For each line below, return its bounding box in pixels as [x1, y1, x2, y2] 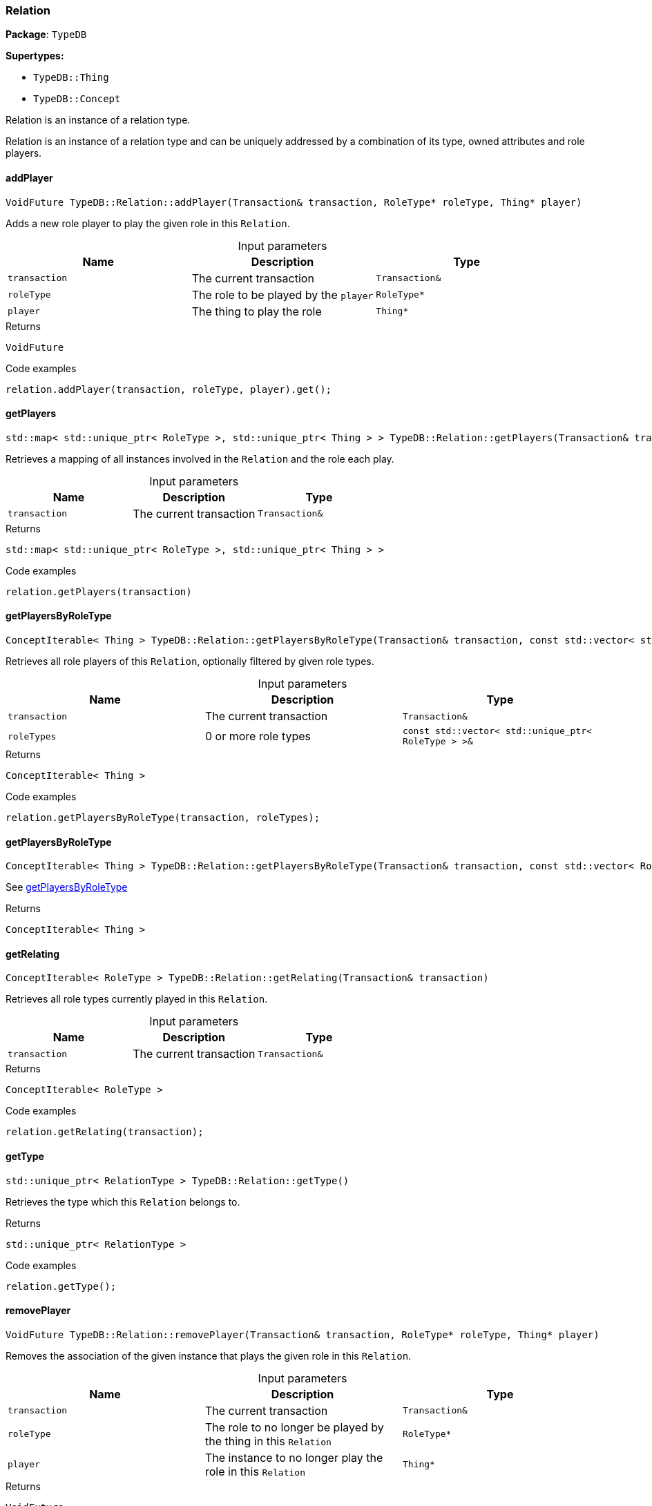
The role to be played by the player [191, 287, 374, 302]
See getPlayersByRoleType [6, 881, 128, 894]
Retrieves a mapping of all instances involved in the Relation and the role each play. [6, 452, 394, 465]
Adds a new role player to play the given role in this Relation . [6, 217, 290, 229]
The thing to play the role [191, 304, 322, 318]
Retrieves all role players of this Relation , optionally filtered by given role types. [6, 655, 374, 668]
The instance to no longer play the [204, 1450, 383, 1465]
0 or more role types [204, 729, 311, 744]
